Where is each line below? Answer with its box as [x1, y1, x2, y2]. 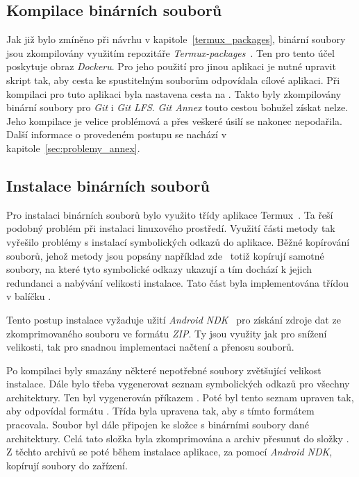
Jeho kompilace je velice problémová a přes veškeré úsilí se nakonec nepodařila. [6, 113, 342, 128]
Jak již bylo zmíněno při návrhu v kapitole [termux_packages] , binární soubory [6, 32, 346, 47]
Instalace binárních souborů [6, 174, 210, 196]
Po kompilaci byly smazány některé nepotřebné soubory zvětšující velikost [6, 362, 322, 377]
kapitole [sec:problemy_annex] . [6, 140, 140, 155]
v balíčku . [6, 289, 51, 303]
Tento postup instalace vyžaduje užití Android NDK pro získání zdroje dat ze [6, 312, 341, 326]
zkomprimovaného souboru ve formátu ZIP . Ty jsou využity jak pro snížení [6, 326, 327, 340]
